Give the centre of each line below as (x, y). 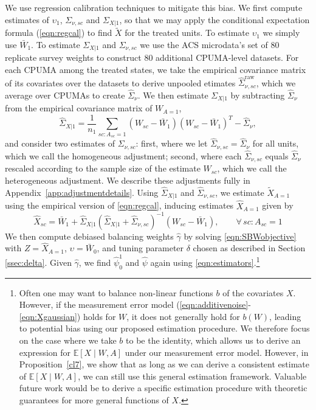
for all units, (276, 143)
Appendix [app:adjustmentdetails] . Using (82, 192)
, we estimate (240, 192)
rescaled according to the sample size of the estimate (103, 168)
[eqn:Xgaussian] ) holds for (67, 316)
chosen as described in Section (249, 248)
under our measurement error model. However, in (217, 352)
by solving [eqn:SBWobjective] (240, 236)
